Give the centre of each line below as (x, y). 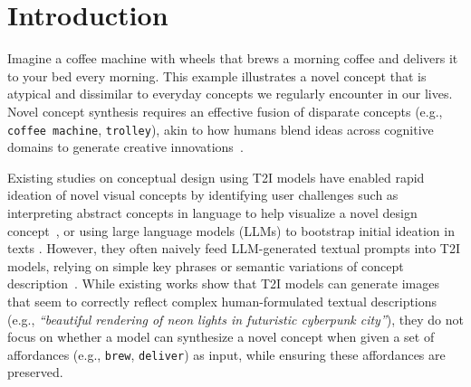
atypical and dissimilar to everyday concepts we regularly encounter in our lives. (230, 94)
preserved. (35, 372)
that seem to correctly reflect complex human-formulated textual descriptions (222, 301)
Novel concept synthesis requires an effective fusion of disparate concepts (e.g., (225, 111)
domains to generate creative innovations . (125, 147)
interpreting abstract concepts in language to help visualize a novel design (212, 212)
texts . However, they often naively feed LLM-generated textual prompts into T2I (234, 248)
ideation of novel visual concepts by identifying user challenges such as (203, 195)
